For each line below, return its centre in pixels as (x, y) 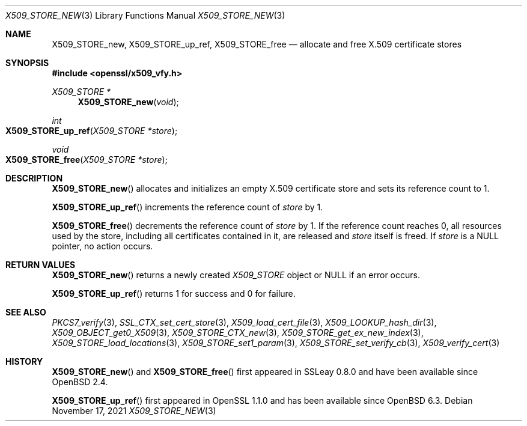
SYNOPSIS (27, 63)
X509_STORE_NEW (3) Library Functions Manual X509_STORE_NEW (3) (145, 15)
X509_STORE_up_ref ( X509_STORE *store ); (92, 131)
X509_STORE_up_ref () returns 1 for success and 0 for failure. (174, 294)
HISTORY (24, 361)
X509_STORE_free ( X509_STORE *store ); (87, 160)
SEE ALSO (26, 312)
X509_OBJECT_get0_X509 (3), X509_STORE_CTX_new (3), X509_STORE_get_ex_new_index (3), (238, 333)
